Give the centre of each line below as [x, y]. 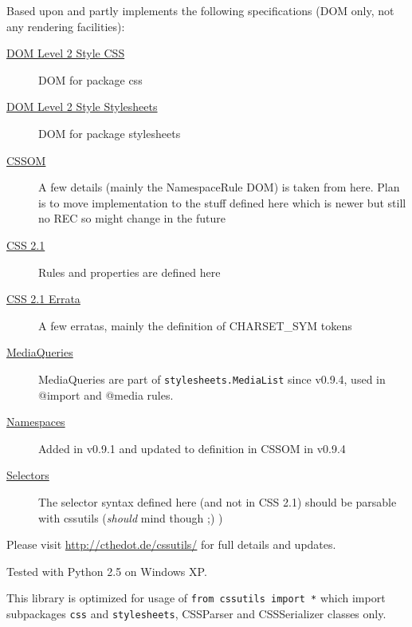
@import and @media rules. [106, 394]
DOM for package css [90, 79]
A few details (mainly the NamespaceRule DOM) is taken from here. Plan [219, 187]
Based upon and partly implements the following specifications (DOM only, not [200, 10]
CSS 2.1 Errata [43, 299]
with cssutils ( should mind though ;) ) [131, 517]
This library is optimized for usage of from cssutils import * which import [196, 598]
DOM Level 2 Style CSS [66, 53]
